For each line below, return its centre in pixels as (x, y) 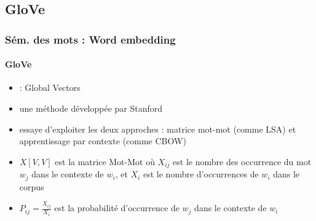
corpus (32, 186)
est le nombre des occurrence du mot (242, 161)
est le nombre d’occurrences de (201, 174)
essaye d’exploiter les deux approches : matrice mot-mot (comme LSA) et (158, 129)
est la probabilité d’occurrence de (117, 208)
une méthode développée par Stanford (91, 108)
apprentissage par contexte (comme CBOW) (103, 141)
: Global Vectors (50, 87)
